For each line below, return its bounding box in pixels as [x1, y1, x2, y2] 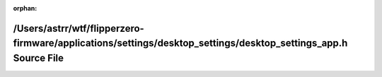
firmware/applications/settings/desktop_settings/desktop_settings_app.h [13, 37, 348, 49]
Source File [13, 52, 64, 64]
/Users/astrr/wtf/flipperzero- [13, 22, 144, 35]
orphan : [13, 4, 37, 12]
